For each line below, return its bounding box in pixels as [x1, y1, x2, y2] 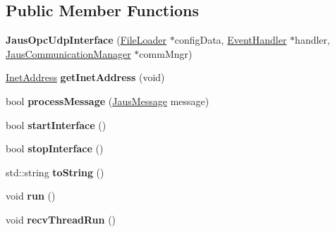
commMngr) [139, 46, 193, 61]
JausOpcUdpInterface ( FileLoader [6, 32, 167, 47]
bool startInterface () [6, 117, 106, 132]
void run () [6, 188, 56, 203]
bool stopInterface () [6, 141, 104, 156]
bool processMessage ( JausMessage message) [6, 93, 209, 108]
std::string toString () [6, 164, 104, 179]
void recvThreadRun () [6, 212, 116, 226]
